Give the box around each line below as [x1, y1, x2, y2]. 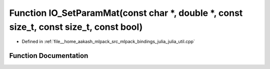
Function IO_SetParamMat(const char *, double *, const [9, 7, 243, 18]
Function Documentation [9, 52, 88, 60]
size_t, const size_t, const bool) [9, 21, 143, 32]
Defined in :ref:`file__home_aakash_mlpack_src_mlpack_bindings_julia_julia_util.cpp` [21, 39, 195, 45]
